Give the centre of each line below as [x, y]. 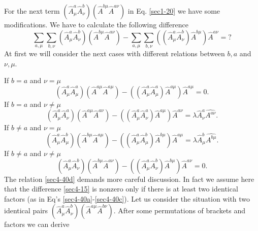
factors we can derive [37, 224]
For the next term [32, 11]
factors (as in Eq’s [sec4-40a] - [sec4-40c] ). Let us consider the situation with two [127, 198]
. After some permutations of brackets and [180, 210]
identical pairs [26, 210]
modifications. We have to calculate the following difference [96, 24]
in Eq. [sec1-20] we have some [174, 11]
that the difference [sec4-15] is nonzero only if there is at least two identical [121, 189]
